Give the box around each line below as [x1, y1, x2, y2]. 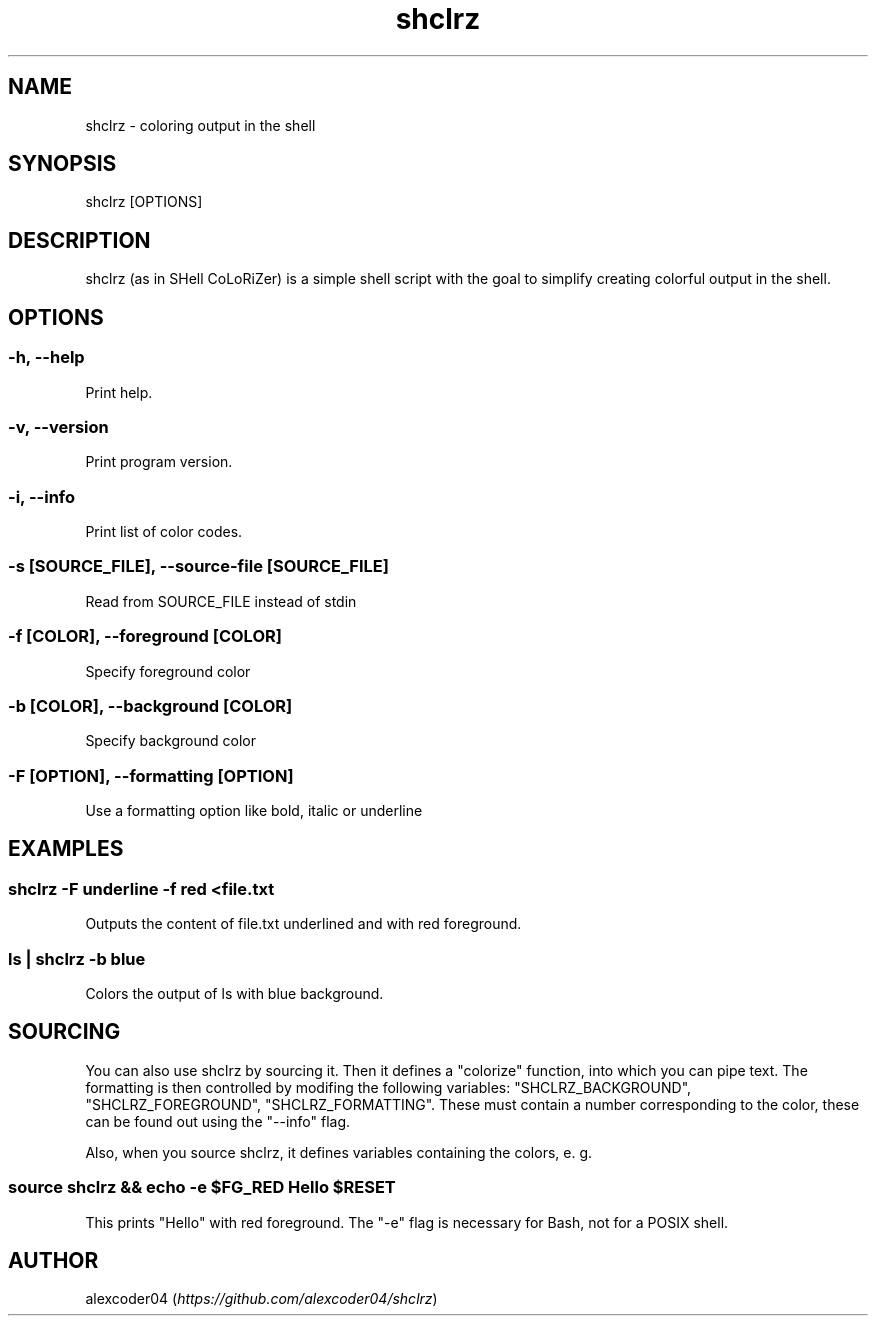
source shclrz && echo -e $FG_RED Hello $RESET [8, 1177, 396, 1198]
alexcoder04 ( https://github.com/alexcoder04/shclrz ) [85, 1290, 438, 1308]
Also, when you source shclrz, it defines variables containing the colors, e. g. [85, 1143, 593, 1161]
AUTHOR [8, 1247, 99, 1273]
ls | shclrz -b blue [8, 948, 146, 969]
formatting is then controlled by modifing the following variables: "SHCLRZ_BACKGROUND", [85, 1078, 692, 1096]
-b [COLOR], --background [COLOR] [8, 695, 293, 716]
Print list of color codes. [85, 523, 243, 540]
